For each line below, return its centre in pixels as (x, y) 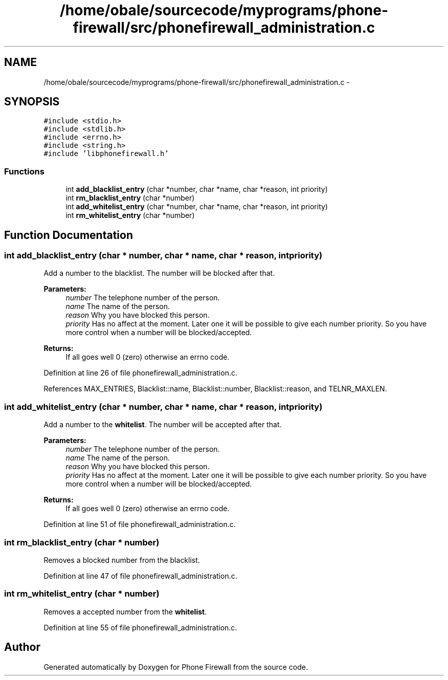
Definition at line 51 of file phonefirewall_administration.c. (140, 524)
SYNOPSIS (32, 102)
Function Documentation (69, 235)
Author (22, 647)
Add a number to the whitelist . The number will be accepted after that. (163, 425)
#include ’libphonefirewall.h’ (106, 154)
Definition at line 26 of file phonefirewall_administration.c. (140, 373)
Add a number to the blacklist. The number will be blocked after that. (159, 273)
